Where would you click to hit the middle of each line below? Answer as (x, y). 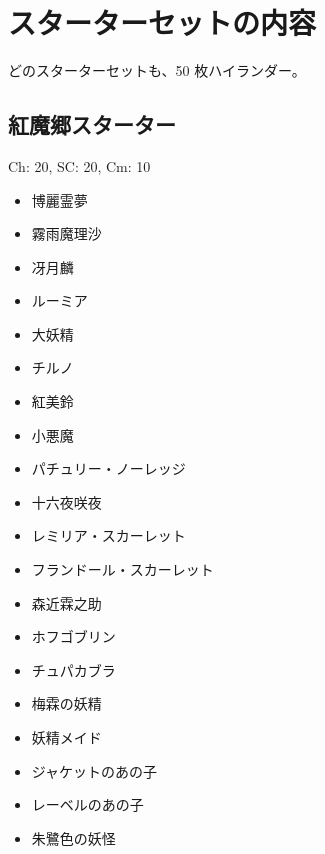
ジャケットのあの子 (94, 770)
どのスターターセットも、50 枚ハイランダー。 (157, 70)
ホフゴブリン (73, 636)
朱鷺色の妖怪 (73, 837)
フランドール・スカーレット (122, 569)
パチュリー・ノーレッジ (108, 468)
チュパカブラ (73, 669)
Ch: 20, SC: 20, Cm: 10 (79, 165)
